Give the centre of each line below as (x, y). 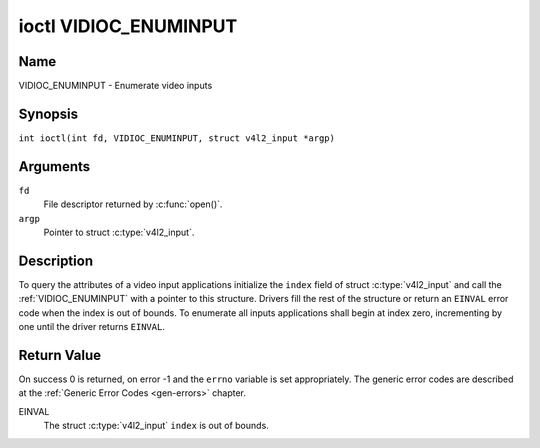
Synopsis (48, 113)
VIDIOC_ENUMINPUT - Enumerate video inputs (115, 86)
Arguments (54, 166)
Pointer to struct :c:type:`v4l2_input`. (119, 232)
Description (56, 260)
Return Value (60, 355)
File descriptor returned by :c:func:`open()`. (133, 204)
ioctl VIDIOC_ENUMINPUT (128, 26)
